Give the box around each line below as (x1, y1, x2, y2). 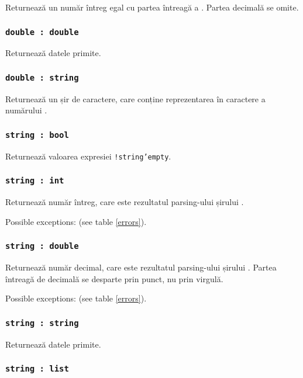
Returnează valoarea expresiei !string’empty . (5, 150, 171, 162)
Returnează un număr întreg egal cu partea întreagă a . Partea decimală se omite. (5, 1, 299, 13)
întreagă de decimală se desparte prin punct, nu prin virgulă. (5, 272, 223, 285)
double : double (5, 27, 79, 37)
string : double (5, 241, 79, 251)
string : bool (5, 130, 69, 140)
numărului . (5, 104, 47, 116)
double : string (5, 72, 79, 82)
